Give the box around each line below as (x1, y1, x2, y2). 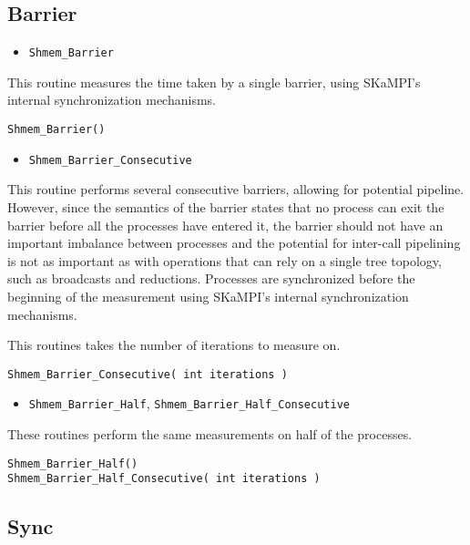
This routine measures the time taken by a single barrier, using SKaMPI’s (7, 72, 421, 91)
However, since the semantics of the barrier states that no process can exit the (7, 197, 444, 216)
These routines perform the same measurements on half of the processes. (7, 425, 413, 444)
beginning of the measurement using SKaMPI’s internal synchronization (7, 286, 409, 305)
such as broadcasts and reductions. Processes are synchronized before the (7, 269, 415, 288)
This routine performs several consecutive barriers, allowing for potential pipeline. (7, 180, 465, 199)
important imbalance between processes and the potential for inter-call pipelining (7, 233, 461, 252)
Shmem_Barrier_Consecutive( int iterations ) (7, 367, 288, 381)
